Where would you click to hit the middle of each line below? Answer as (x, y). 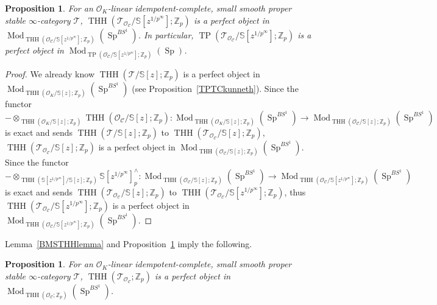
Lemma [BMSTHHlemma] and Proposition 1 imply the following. (129, 243)
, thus (295, 191)
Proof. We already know (50, 73)
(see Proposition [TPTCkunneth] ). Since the (215, 88)
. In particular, (166, 34)
